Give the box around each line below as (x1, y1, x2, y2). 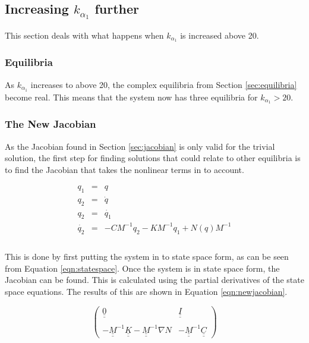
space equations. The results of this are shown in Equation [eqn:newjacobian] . (5, 285, 288, 298)
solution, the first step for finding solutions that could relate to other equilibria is (5, 152, 301, 164)
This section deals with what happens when (5, 29, 164, 41)
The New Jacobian (5, 117, 96, 131)
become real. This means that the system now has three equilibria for (5, 90, 258, 103)
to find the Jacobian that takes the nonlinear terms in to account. (5, 163, 244, 175)
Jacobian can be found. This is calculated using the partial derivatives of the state (5, 273, 304, 286)
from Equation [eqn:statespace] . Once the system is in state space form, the (5, 262, 280, 274)
